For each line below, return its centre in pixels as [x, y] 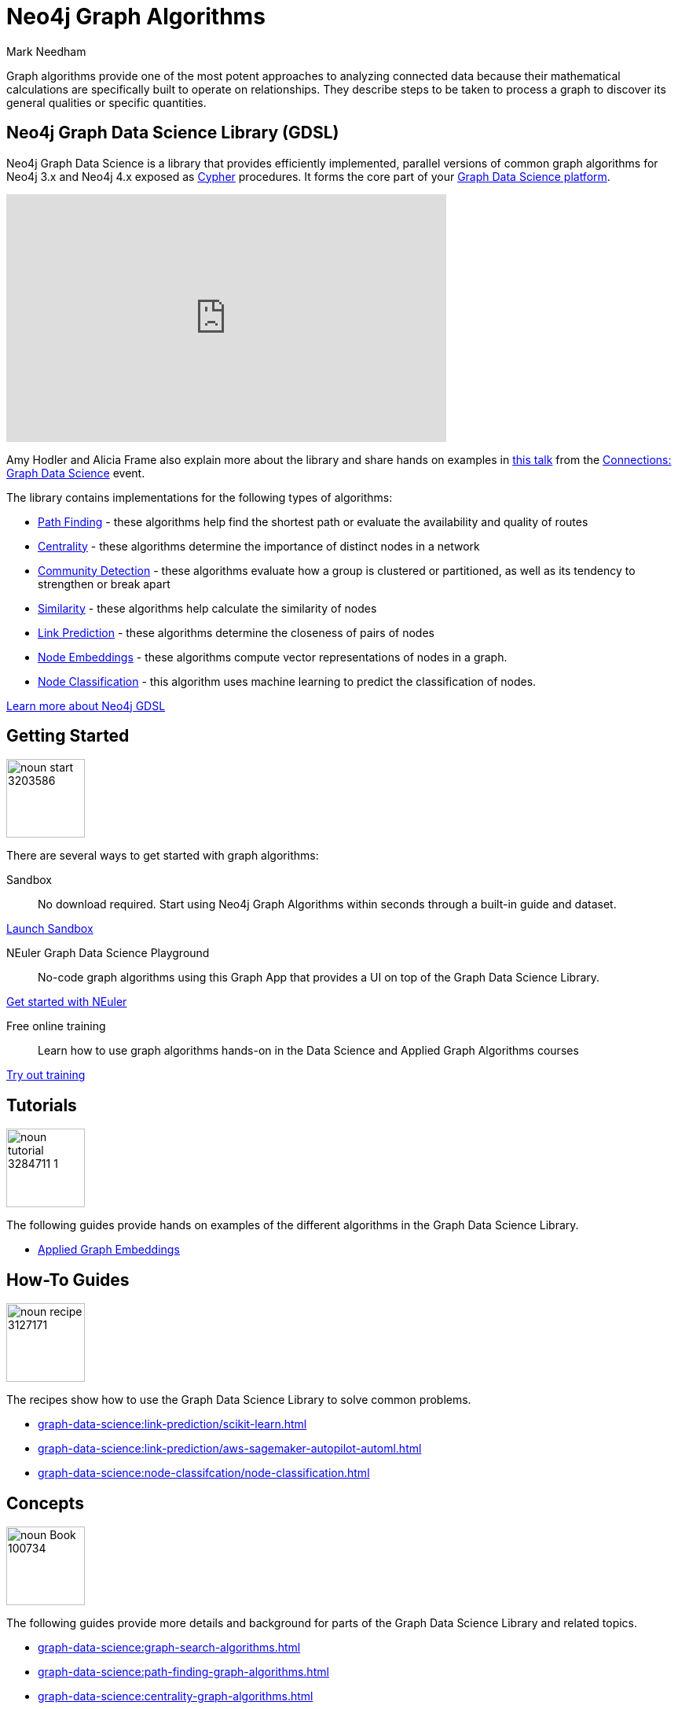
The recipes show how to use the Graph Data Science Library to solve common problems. [239, 1400]
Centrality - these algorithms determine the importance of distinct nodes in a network [259, 546]
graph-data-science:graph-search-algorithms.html [169, 1647]
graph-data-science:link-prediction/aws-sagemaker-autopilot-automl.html [230, 1449]
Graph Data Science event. [76, 473]
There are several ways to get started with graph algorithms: [163, 856]
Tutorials [42, 1105]
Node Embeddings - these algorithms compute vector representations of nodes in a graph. [273, 657]
